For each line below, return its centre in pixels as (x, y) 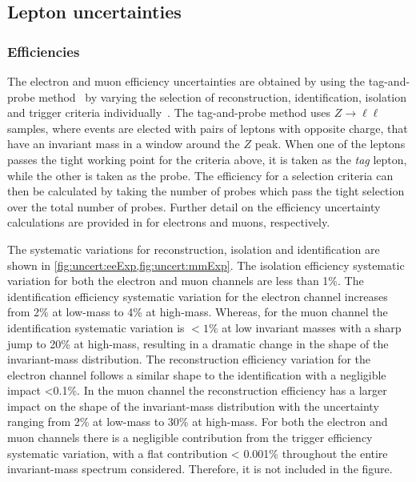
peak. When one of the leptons (330, 144)
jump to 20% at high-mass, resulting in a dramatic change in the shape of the (198, 343)
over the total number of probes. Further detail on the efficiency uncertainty (194, 206)
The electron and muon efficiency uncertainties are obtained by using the (186, 81)
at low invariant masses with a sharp (312, 327)
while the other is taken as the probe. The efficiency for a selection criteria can (200, 175)
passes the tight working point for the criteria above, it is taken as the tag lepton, (207, 159)
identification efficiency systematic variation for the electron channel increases (198, 296)
